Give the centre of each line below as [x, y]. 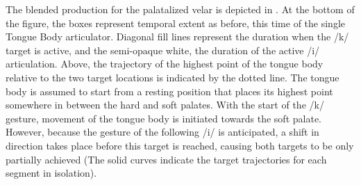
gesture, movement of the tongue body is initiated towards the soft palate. [163, 118]
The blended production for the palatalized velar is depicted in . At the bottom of [180, 9]
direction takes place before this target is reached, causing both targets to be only [180, 145]
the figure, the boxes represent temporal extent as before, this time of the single [175, 23]
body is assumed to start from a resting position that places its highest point [169, 91]
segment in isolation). [51, 173]
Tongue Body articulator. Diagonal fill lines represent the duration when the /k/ [177, 37]
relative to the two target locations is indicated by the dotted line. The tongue [173, 77]
